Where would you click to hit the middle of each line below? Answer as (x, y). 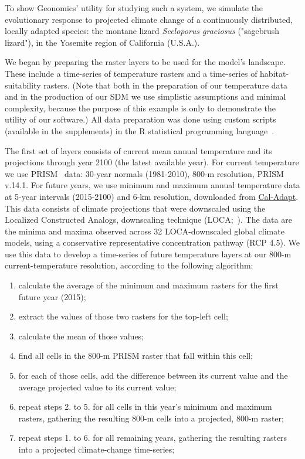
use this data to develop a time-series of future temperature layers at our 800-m (148, 254)
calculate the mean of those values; (81, 336)
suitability (23, 85)
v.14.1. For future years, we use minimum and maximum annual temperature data (152, 185)
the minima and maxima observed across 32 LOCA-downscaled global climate (145, 231)
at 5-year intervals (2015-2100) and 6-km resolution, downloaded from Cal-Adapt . (152, 196)
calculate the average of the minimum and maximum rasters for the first (148, 285)
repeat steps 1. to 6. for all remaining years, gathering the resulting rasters (153, 438)
